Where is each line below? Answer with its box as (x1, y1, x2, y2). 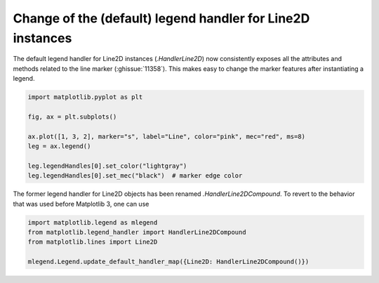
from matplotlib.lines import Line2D (27, 238, 158, 246)
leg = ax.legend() (27, 143, 91, 150)
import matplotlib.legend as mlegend (27, 218, 158, 226)
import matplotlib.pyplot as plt (27, 93, 143, 101)
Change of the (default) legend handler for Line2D (13, 11, 310, 26)
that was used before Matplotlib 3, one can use (13, 199, 149, 208)
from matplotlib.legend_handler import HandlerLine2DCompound (27, 228, 246, 236)
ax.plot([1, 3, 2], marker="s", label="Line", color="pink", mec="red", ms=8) (27, 132, 305, 140)
